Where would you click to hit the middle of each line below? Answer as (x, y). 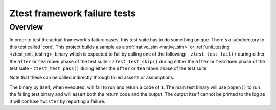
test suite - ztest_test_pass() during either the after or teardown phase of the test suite (108, 68)
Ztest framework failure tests (73, 13)
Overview (26, 27)
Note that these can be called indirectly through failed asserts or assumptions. (92, 78)
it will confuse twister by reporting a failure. (57, 101)
